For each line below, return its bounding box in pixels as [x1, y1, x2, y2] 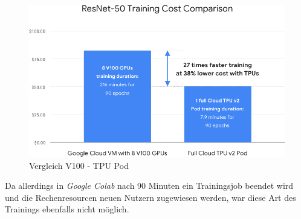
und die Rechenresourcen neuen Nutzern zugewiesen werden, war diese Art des [5, 191, 296, 203]
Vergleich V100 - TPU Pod [29, 159, 129, 171]
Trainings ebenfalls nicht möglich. [5, 203, 129, 215]
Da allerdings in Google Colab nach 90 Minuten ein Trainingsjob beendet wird [5, 179, 294, 192]
